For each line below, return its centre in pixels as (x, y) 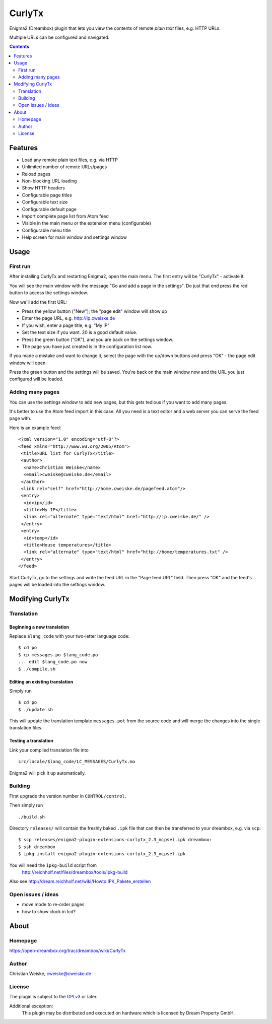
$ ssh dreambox (37, 847)
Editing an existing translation (41, 681)
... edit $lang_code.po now (53, 662)
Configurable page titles (47, 195)
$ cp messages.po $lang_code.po (58, 655)
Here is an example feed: (35, 428)
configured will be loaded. (37, 379)
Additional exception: (31, 1006)
